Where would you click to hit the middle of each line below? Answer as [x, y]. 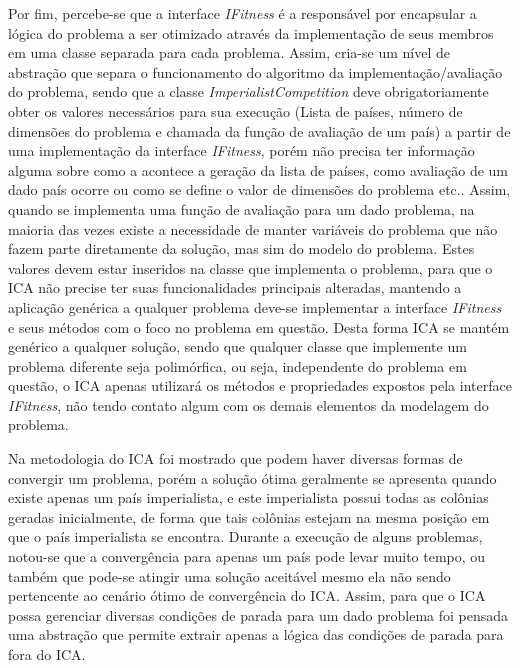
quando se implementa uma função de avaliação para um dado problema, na [241, 208]
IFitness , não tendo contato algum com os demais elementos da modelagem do [248, 404]
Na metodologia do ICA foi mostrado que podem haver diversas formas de [235, 458]
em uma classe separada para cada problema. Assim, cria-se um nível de [229, 52]
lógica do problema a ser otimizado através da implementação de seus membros [251, 32]
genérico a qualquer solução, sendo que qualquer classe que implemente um [237, 346]
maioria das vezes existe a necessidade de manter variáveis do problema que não [253, 228]
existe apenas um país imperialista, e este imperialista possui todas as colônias [248, 497]
